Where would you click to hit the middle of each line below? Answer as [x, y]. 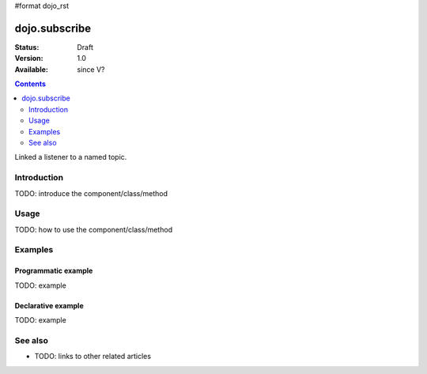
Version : [29, 59]
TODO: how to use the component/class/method [94, 229]
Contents [30, 84]
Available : [32, 69]
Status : [27, 47]
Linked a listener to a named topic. [71, 157]
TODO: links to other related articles [93, 357]
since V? [91, 69]
